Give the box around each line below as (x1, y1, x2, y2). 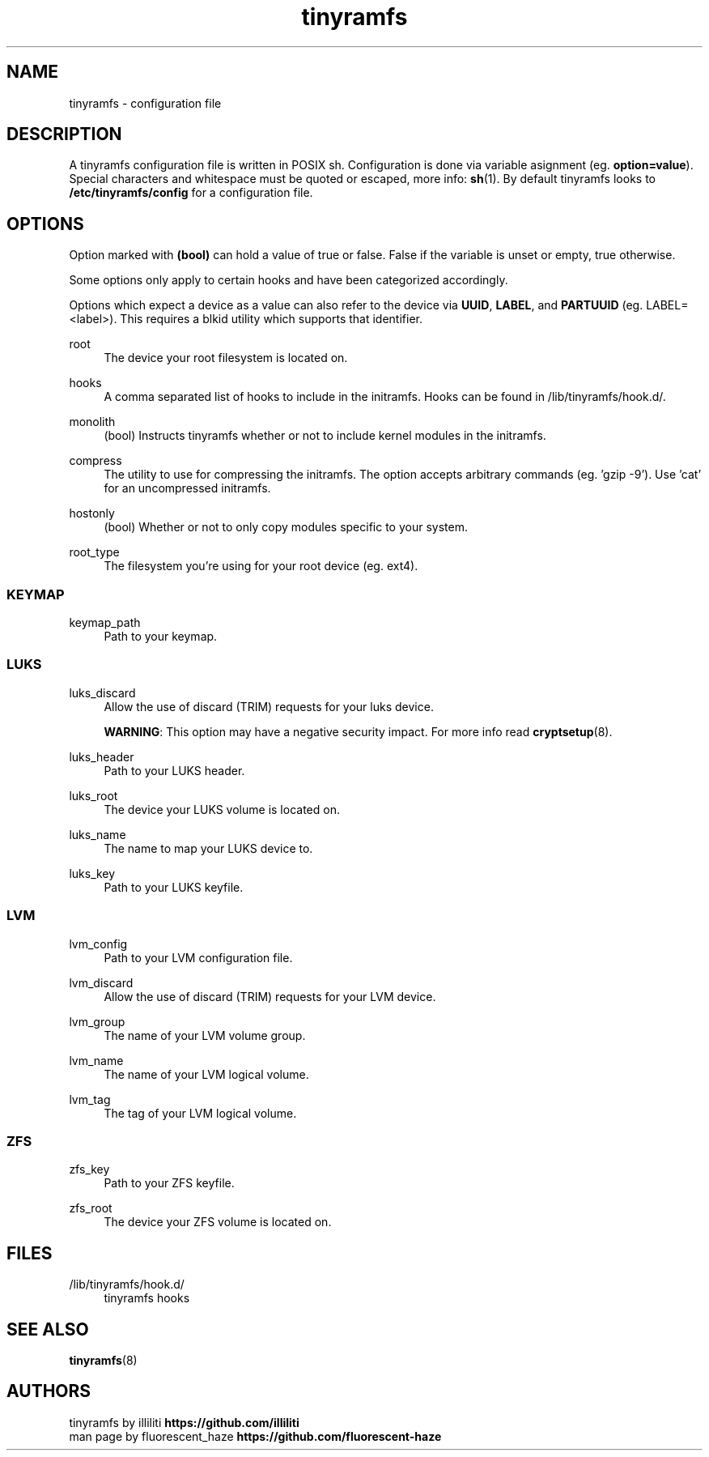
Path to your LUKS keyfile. (104, 880, 244, 894)
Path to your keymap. (104, 629, 218, 644)
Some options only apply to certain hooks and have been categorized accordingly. (69, 273, 508, 288)
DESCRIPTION (6, 124, 122, 145)
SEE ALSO (6, 1319, 89, 1340)
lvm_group (69, 1014, 125, 1029)
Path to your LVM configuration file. (104, 950, 293, 965)
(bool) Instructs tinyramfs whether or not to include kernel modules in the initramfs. (104, 428, 546, 443)
